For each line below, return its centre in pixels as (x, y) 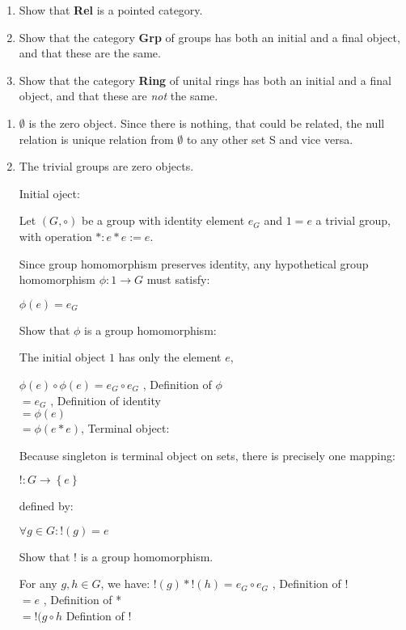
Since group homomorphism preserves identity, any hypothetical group (194, 263)
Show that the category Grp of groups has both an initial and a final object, (209, 37)
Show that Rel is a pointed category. (111, 10)
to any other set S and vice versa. (270, 139)
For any (38, 583)
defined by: (46, 506)
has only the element (170, 357)
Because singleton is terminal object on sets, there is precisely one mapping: (207, 455)
